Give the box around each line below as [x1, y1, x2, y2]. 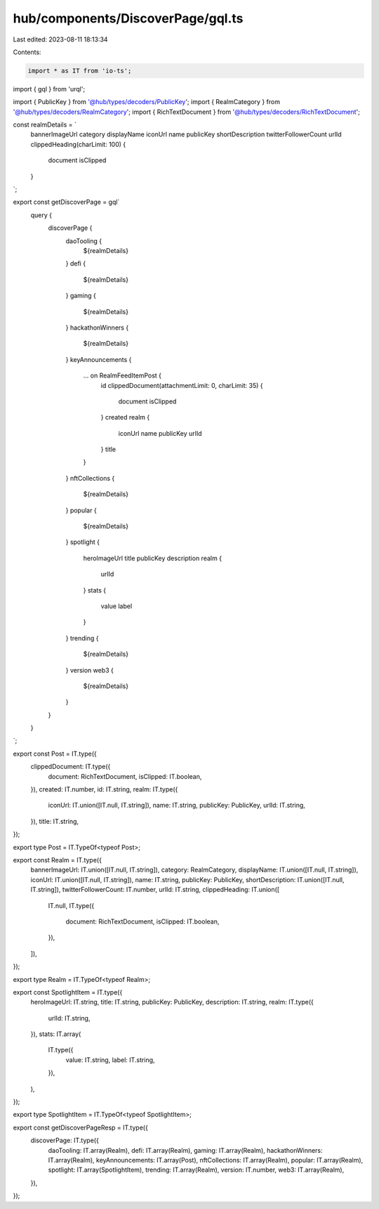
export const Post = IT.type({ [13, 749, 98, 758]
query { [30, 211, 53, 219]
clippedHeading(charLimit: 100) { [30, 140, 126, 148]
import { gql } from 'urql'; [13, 84, 86, 93]
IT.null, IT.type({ [48, 901, 95, 910]
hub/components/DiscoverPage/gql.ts [13, 11, 244, 26]
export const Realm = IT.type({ [13, 856, 102, 864]
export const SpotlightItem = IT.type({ [13, 988, 123, 996]
